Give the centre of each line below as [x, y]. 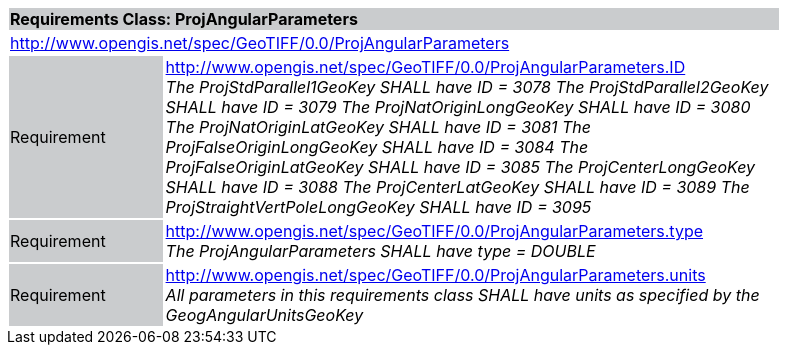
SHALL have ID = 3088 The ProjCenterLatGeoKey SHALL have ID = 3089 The [457, 187]
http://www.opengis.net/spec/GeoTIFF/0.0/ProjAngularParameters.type [434, 231]
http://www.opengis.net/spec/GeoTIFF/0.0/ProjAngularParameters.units [435, 275]
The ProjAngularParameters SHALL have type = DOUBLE [380, 251]
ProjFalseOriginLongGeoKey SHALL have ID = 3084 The [377, 147]
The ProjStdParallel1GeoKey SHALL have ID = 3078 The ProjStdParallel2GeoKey [467, 87]
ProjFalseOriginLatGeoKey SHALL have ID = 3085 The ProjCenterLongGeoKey [460, 167]
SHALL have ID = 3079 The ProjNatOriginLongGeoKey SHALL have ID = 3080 [458, 107]
